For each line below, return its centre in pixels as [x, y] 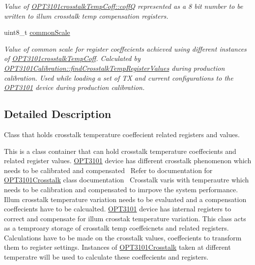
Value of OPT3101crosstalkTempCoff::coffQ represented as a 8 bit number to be [124, 6]
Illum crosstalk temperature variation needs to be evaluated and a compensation [125, 199]
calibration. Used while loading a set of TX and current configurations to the [119, 77]
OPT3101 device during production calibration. [74, 87]
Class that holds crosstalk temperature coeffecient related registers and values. [122, 134]
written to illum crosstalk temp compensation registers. [86, 15]
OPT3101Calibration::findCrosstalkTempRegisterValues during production [114, 68]
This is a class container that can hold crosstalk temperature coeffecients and [120, 151]
